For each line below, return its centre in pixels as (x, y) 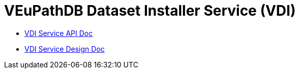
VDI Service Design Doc (65, 49)
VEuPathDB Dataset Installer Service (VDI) (150, 11)
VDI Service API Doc (59, 33)
